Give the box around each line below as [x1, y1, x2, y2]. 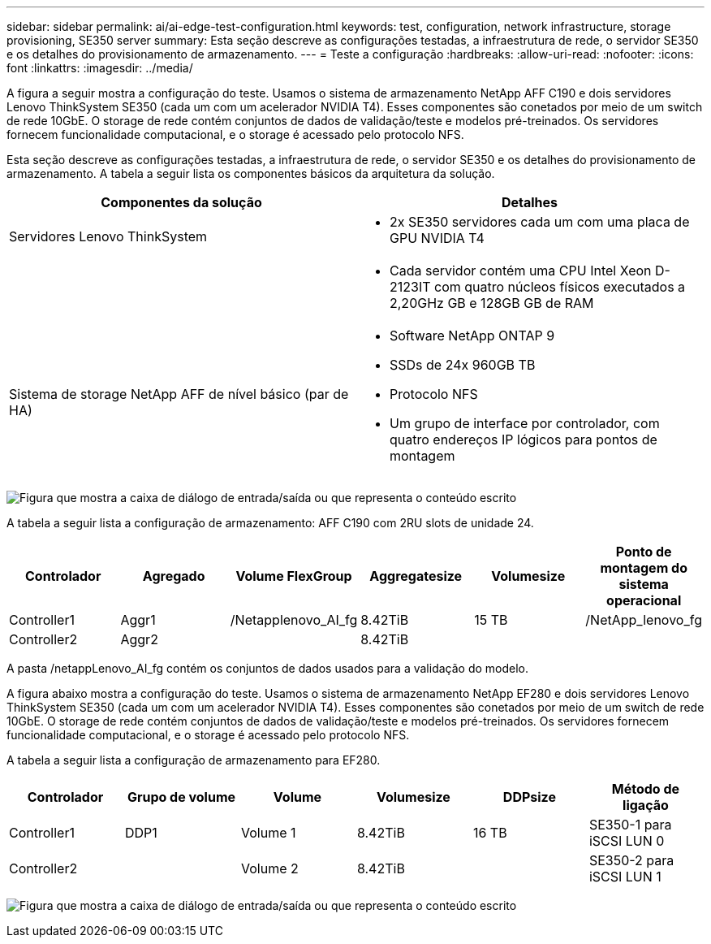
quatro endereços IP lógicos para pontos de [390, 431, 657, 448]
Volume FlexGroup [235, 568, 352, 584]
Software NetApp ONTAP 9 [390, 327, 555, 344]
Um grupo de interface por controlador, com [390, 415, 660, 431]
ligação [623, 797, 669, 813]
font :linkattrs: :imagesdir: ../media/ [6, 61, 193, 75]
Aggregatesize [369, 568, 463, 584]
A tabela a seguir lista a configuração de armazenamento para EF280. [6, 753, 381, 767]
